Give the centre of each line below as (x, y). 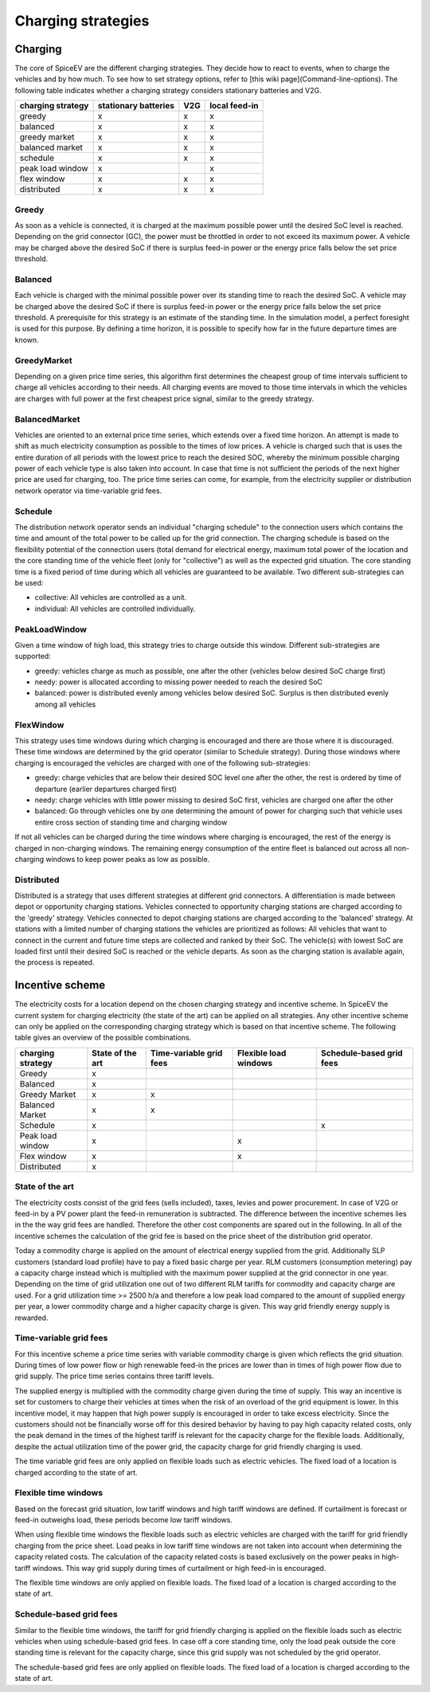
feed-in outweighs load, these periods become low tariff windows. (123, 1520)
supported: (33, 656)
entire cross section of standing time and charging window (131, 822)
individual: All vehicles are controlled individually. (115, 609)
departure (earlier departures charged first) (106, 789)
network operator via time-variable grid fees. (88, 491)
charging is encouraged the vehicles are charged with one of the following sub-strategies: (162, 763)
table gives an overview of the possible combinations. (103, 1038)
